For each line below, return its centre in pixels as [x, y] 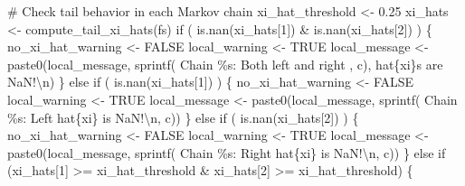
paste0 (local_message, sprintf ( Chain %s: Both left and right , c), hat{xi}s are [225, 64]
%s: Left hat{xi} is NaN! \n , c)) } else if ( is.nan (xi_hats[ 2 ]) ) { [183, 117]
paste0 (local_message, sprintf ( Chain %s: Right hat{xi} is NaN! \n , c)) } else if [227, 152]
